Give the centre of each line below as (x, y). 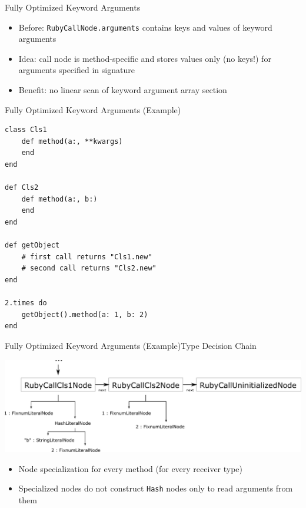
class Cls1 (26, 130)
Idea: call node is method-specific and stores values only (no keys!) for (145, 58)
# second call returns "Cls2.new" (89, 268)
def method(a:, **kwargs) (72, 141)
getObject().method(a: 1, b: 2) (85, 314)
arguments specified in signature (76, 70)
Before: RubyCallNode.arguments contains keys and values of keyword (145, 27)
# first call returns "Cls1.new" (87, 257)
